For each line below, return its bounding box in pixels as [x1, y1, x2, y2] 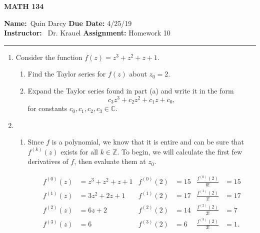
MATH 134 [4, 1, 44, 11]
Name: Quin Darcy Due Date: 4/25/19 [4, 17, 132, 28]
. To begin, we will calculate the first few [117, 146, 242, 156]
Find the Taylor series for [27, 68, 106, 79]
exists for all [60, 146, 98, 156]
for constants [27, 103, 67, 113]
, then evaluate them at [74, 156, 146, 166]
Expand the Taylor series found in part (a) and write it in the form [27, 85, 234, 95]
